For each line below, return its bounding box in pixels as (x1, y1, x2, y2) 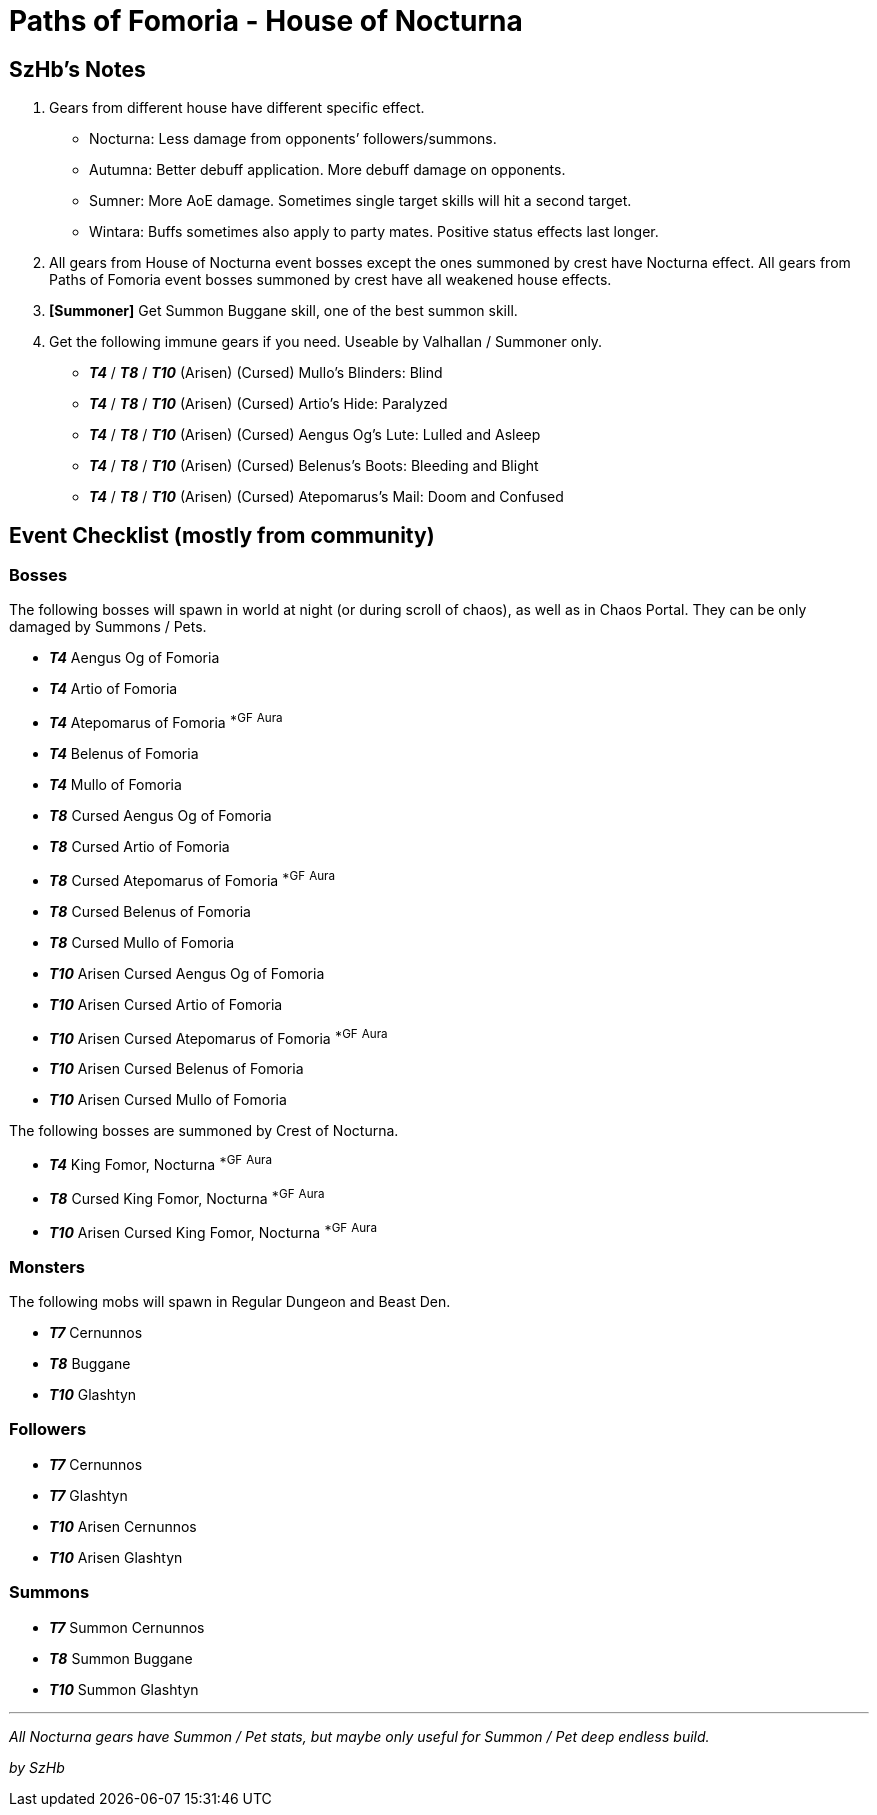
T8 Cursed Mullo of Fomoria (49, 933, 235, 951)
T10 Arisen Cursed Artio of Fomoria (49, 995, 283, 1013)
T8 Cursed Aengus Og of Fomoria (49, 807, 272, 825)
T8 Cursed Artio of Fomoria (49, 838, 230, 856)
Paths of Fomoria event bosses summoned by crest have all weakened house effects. (49, 271, 612, 289)
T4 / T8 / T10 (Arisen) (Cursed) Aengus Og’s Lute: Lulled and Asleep (89, 426, 541, 444)
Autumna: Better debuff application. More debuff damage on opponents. (89, 161, 566, 179)
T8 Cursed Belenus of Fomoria (49, 902, 251, 920)
